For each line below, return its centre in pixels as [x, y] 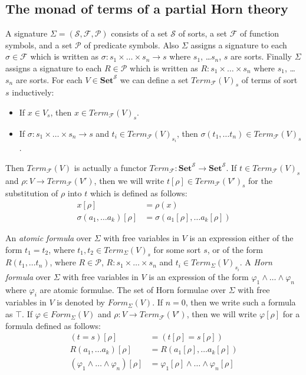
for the [260, 180]
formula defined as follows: [53, 325]
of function [259, 33]
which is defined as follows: [139, 193]
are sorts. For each [49, 79]
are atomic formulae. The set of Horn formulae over [133, 289]
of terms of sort [269, 79]
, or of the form [235, 249]
